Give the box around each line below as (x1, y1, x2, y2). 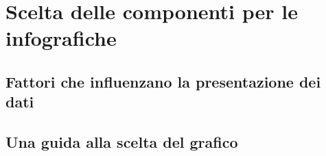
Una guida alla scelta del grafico (5, 131, 238, 153)
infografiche (5, 24, 117, 52)
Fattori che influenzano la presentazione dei (5, 70, 321, 92)
